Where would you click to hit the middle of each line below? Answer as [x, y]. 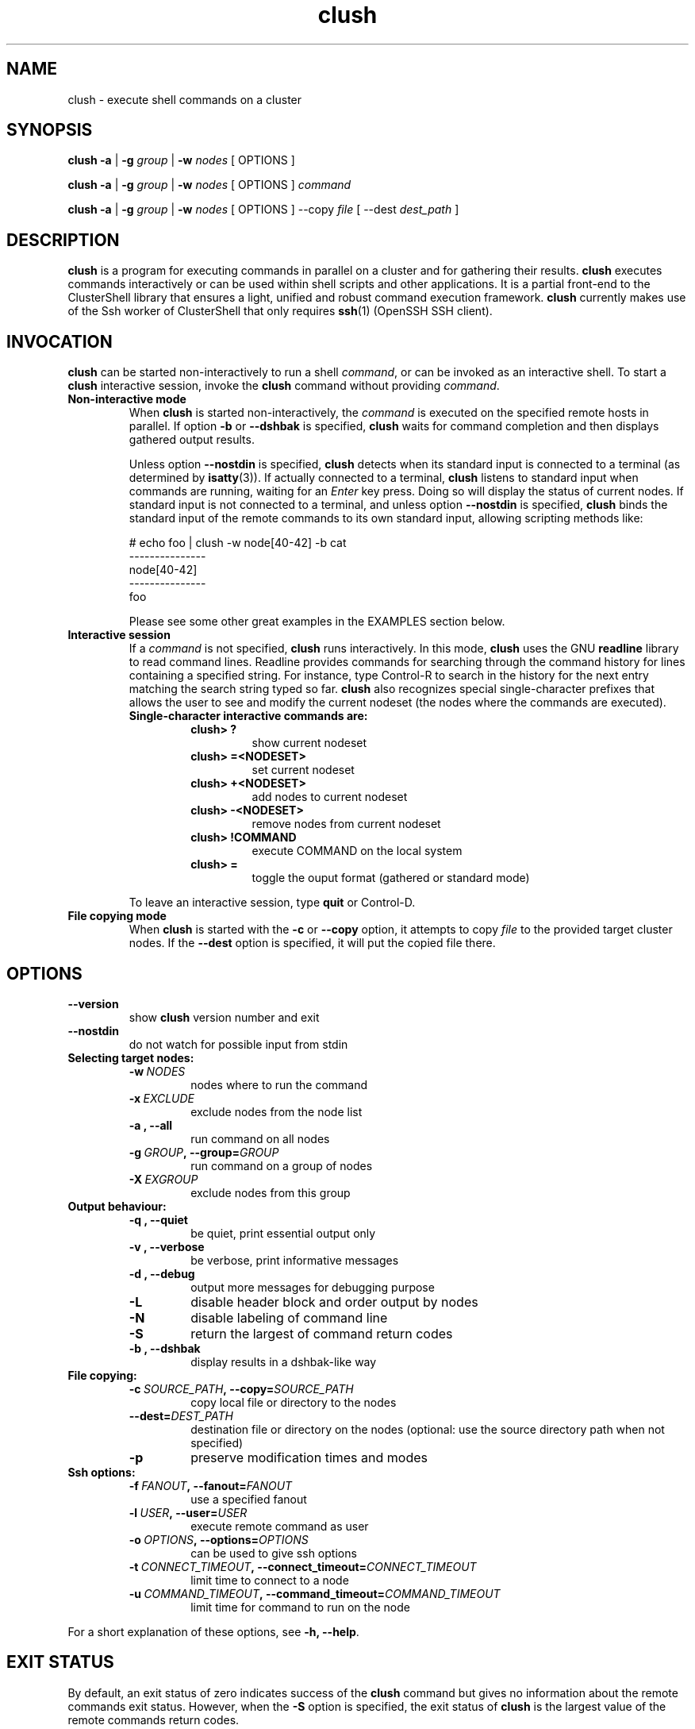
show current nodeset [309, 743]
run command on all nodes [260, 1138]
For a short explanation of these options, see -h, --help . [213, 1631]
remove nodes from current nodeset [346, 824]
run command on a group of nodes [282, 1165]
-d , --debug [162, 1273]
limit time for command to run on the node [300, 1607]
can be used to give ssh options [274, 1553]
